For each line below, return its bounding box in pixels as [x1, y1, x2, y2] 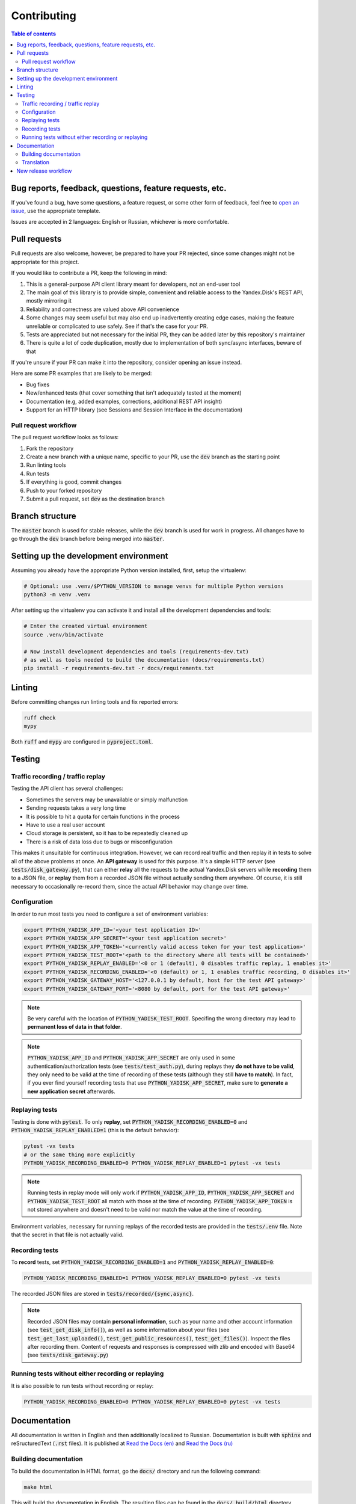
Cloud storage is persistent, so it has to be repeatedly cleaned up [26, 830, 188, 837]
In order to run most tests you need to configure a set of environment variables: [11, 910, 209, 917]
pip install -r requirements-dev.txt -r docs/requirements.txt [23, 665, 215, 672]
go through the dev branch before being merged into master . [11, 535, 165, 543]
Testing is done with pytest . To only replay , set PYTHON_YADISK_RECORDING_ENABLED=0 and [11, 1118, 248, 1125]
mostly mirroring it [26, 297, 72, 304]
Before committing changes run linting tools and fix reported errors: [11, 698, 179, 705]
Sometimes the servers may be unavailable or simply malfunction [26, 796, 188, 803]
